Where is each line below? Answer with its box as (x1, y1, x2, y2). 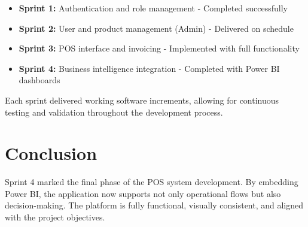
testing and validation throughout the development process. (5, 105, 223, 118)
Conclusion (5, 141, 97, 165)
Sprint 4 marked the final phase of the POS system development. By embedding (5, 175, 298, 188)
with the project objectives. (5, 211, 105, 223)
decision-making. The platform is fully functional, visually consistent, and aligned (5, 199, 304, 211)
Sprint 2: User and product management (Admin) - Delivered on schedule (19, 22, 294, 34)
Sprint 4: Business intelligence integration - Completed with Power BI (19, 62, 280, 74)
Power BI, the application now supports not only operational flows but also (5, 187, 281, 199)
